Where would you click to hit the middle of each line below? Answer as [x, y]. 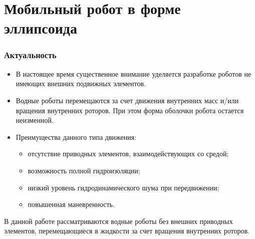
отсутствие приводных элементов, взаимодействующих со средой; [128, 154]
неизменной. [35, 120]
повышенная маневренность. [71, 204]
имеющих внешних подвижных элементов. [81, 83]
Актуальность [30, 55]
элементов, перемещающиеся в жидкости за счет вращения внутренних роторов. [127, 231]
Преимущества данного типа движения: [76, 137]
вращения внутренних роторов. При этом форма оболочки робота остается [130, 110]
